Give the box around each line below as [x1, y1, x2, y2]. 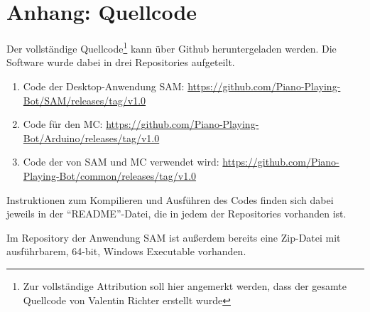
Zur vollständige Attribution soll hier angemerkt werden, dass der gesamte [23, 278, 347, 293]
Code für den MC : [23, 117, 103, 131]
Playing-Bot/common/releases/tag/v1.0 [23, 168, 197, 183]
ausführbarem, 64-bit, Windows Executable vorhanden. [6, 244, 246, 259]
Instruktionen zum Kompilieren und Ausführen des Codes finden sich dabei [6, 192, 334, 207]
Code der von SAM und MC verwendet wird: [23, 154, 219, 169]
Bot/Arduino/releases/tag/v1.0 [23, 130, 160, 145]
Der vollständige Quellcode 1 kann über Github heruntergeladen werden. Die [6, 39, 337, 55]
